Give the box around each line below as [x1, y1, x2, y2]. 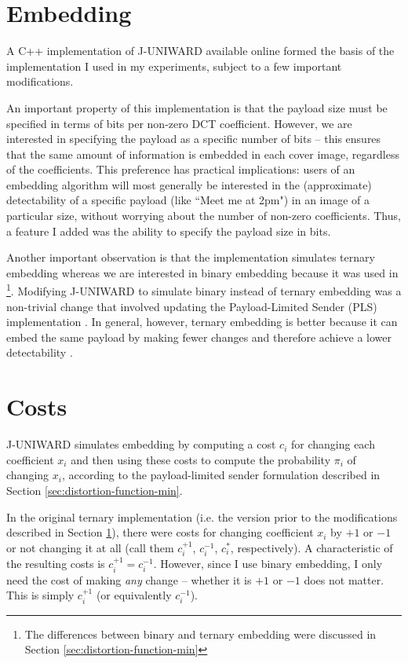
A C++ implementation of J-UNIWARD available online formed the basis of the [6, 42, 395, 59]
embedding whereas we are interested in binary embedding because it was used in [6, 264, 399, 280]
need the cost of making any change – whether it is [6, 571, 252, 588]
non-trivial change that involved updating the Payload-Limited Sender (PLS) [6, 298, 377, 314]
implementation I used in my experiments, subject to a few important [6, 57, 342, 74]
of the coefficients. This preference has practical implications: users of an [6, 161, 355, 178]
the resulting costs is [6, 555, 105, 572]
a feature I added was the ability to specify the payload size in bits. [6, 222, 331, 239]
